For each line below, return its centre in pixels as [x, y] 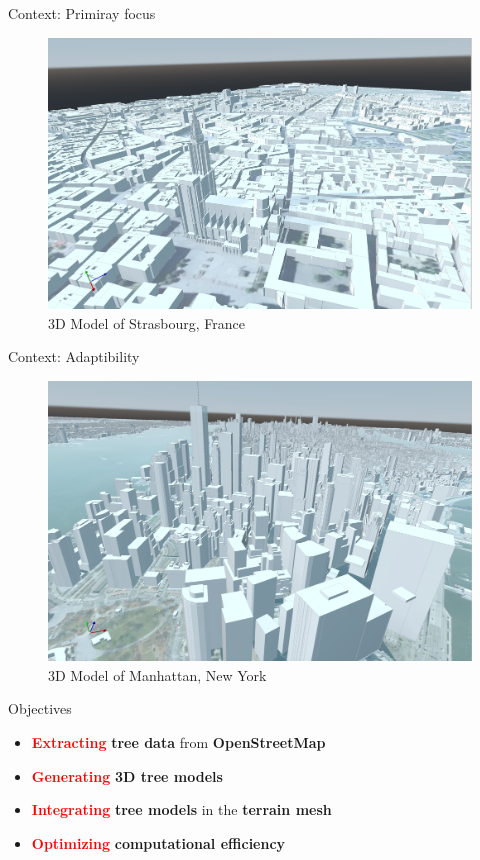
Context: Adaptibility [74, 356]
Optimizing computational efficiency [158, 842]
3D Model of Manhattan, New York [157, 674]
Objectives [40, 708]
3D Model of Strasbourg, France [147, 322]
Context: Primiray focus [82, 13]
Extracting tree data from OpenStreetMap [178, 741]
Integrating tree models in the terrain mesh [181, 809]
